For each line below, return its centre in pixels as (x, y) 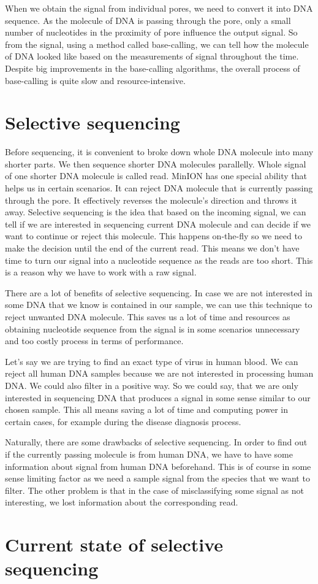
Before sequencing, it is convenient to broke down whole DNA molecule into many (159, 152)
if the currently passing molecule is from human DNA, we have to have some (149, 454)
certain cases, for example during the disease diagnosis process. (123, 421)
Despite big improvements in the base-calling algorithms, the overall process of (153, 68)
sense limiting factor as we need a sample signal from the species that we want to (157, 478)
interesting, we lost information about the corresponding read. (122, 502)
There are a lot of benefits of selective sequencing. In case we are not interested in (159, 292)
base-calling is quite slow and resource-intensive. (95, 80)
